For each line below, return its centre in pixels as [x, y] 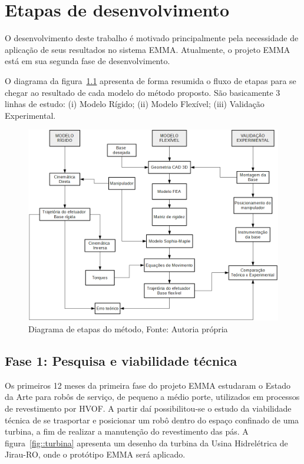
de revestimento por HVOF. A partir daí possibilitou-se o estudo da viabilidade [148, 408]
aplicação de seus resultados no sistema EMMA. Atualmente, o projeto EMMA [148, 49]
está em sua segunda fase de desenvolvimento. [87, 61]
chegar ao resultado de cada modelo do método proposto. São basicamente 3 [143, 92]
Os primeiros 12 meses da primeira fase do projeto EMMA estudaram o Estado [148, 385]
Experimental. [30, 115]
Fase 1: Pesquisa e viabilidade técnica [121, 361]
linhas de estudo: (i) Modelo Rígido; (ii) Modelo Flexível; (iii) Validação [135, 104]
